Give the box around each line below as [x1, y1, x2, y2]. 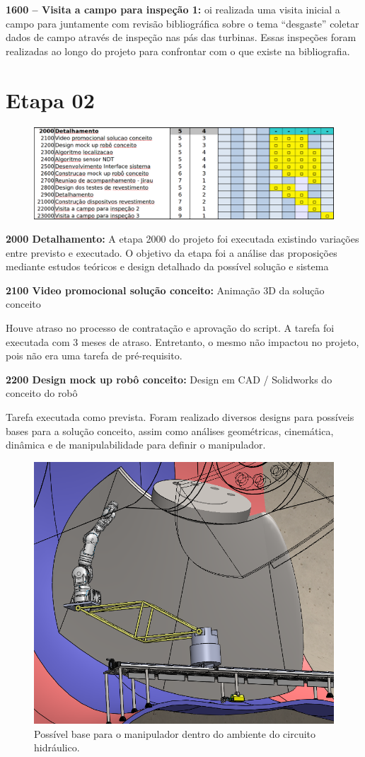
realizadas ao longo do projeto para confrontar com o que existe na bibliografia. [6, 43, 350, 58]
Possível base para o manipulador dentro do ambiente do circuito [34, 726, 316, 741]
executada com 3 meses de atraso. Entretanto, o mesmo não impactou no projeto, [6, 334, 359, 349]
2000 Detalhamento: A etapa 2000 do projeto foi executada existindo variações [6, 231, 359, 246]
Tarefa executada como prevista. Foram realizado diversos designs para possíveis [6, 410, 354, 424]
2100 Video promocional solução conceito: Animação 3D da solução [6, 282, 325, 297]
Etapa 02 [6, 85, 95, 114]
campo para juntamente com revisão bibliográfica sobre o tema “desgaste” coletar [6, 16, 359, 30]
